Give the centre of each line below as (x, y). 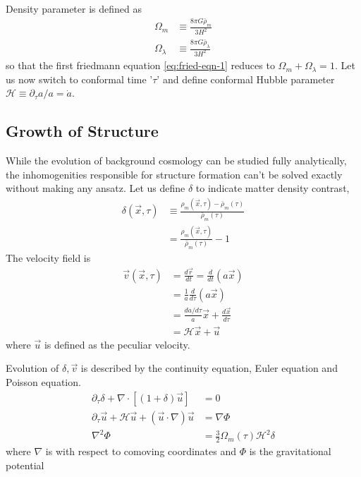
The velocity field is (48, 257)
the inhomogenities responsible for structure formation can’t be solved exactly (174, 174)
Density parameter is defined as (74, 8)
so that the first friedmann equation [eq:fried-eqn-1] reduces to (140, 65)
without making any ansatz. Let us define (96, 188)
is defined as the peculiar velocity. (117, 344)
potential (25, 465)
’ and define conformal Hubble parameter (246, 79)
